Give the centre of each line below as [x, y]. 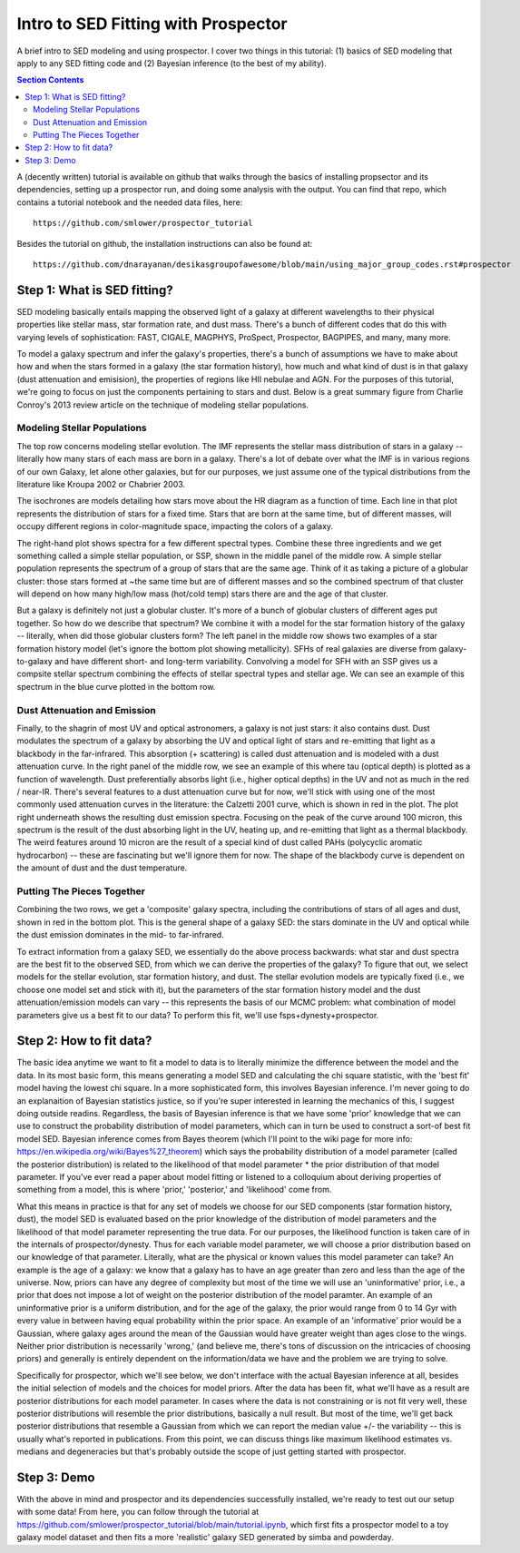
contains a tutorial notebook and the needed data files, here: [130, 202]
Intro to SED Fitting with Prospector [152, 24]
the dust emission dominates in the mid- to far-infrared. [120, 935]
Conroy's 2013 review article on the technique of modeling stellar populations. [162, 405]
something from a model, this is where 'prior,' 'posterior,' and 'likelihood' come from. [174, 1190]
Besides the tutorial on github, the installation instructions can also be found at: [165, 243]
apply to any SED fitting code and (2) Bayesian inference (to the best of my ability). [172, 63]
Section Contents [50, 80]
